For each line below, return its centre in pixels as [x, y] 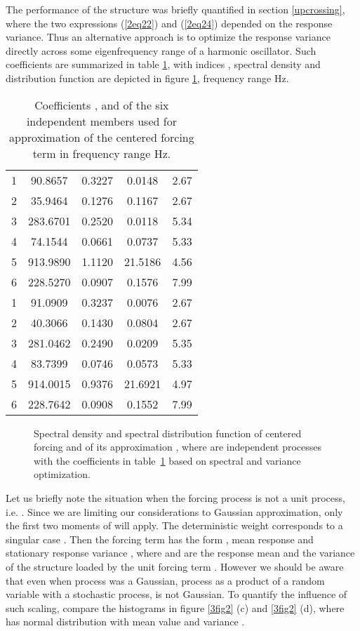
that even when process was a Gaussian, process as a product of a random [165, 580]
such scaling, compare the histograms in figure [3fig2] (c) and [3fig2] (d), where [175, 607]
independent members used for [101, 121]
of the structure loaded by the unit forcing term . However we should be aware [175, 566]
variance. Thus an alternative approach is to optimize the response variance [168, 37]
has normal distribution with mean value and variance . [125, 622]
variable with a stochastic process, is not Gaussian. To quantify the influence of [176, 594]
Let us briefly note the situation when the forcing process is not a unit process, [175, 497]
